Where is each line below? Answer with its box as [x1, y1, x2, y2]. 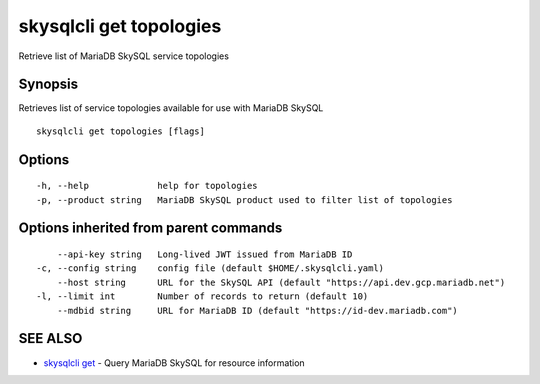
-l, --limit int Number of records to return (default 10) [36, 291, 369, 302]
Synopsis [18, 76, 79, 93]
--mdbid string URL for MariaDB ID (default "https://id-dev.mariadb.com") [56, 305, 459, 316]
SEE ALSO [18, 330, 83, 347]
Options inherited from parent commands [18, 220, 283, 237]
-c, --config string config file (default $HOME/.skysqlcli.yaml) [36, 263, 385, 274]
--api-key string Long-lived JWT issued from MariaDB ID [56, 249, 353, 260]
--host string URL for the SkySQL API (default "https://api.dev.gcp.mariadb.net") [56, 276, 506, 288]
